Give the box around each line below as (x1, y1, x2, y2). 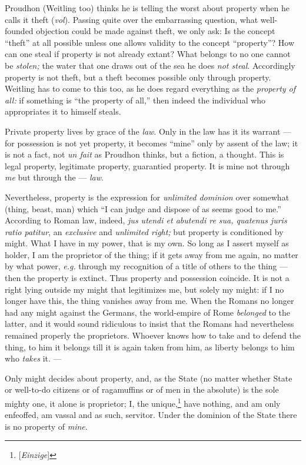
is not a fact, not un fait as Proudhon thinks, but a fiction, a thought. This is (5, 148, 284, 160)
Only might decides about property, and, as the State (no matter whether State (5, 372, 292, 384)
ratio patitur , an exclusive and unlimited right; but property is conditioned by (5, 225, 284, 237)
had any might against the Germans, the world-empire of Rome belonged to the (5, 306, 291, 318)
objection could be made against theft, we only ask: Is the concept (36, 25, 275, 37)
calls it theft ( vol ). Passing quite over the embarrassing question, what (5, 13, 258, 25)
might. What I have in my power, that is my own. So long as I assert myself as (5, 237, 289, 249)
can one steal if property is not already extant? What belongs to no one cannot (5, 48, 291, 60)
